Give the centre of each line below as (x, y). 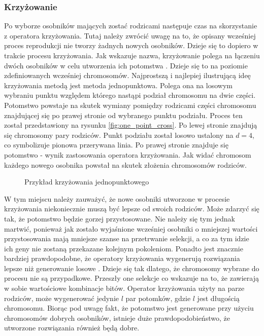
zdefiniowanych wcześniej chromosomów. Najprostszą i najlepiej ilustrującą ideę (127, 75)
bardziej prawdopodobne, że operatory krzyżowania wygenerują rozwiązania (122, 258)
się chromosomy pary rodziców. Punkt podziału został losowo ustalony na (119, 135)
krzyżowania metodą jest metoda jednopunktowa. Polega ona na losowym (118, 85)
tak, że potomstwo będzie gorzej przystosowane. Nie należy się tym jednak (120, 218)
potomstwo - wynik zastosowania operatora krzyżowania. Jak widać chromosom (128, 154)
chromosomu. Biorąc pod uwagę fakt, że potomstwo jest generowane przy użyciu (129, 308)
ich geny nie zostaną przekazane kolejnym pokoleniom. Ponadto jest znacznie (124, 248)
